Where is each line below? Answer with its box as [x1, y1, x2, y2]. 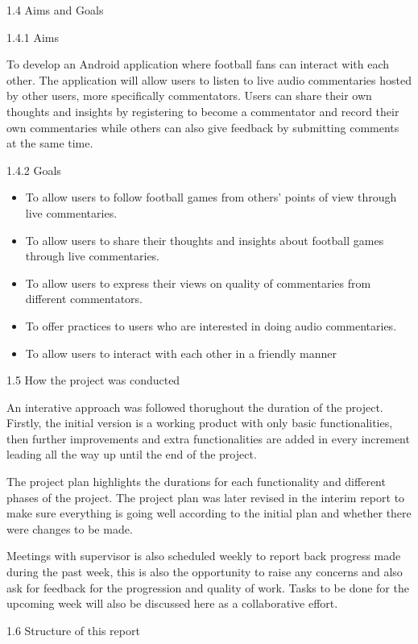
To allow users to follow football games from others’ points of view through [25, 189, 397, 206]
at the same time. [6, 135, 93, 152]
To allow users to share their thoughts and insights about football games [25, 231, 384, 248]
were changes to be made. [6, 520, 133, 537]
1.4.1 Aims [6, 28, 60, 45]
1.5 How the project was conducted [6, 372, 180, 388]
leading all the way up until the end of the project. [6, 446, 257, 463]
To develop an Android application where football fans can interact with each [6, 56, 390, 73]
